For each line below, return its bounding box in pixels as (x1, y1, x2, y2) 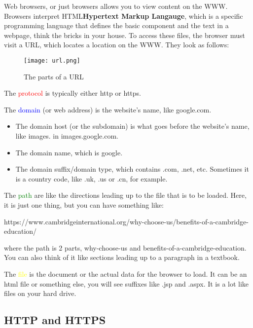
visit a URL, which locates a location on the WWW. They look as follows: (4, 39, 229, 50)
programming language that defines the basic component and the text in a (4, 20, 229, 31)
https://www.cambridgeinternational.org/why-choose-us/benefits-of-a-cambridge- (4, 216, 249, 226)
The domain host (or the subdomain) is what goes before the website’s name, (15, 121, 250, 131)
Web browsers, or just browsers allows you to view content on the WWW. (4, 1, 228, 11)
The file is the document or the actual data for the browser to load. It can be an (4, 268, 247, 279)
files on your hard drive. (4, 288, 76, 298)
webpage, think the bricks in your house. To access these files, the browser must (4, 30, 245, 40)
